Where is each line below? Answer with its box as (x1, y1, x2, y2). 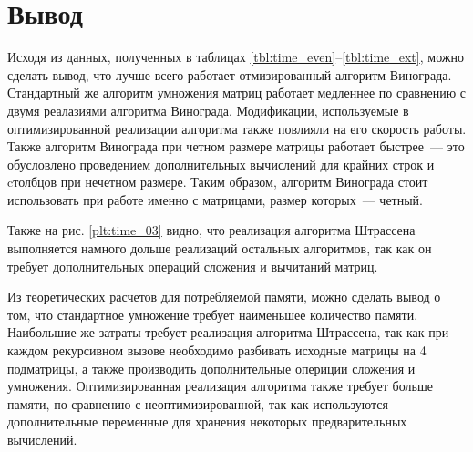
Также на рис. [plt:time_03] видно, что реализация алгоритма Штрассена (7, 221, 416, 240)
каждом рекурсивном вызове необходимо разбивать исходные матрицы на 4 (7, 341, 427, 360)
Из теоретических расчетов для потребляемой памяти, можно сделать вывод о (7, 287, 441, 306)
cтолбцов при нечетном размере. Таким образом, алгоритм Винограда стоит (7, 172, 428, 191)
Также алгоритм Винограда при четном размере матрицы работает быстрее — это (7, 137, 465, 156)
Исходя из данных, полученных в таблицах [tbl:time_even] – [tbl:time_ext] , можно (7, 47, 464, 67)
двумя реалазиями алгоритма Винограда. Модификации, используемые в (7, 100, 409, 119)
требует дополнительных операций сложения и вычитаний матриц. (7, 256, 378, 275)
